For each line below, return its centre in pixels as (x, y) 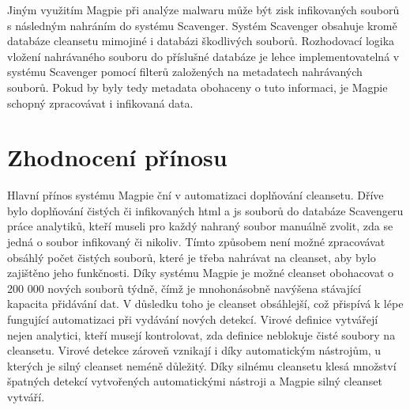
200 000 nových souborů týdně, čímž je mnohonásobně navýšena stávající (184, 288)
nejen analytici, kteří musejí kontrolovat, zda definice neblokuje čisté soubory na (201, 334)
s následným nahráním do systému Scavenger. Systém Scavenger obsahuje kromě (202, 25)
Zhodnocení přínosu (117, 157)
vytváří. (26, 397)
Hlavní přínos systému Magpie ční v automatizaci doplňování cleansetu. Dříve (196, 195)
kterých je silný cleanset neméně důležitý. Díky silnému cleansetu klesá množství (202, 365)
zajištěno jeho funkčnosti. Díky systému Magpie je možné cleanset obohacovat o (200, 273)
